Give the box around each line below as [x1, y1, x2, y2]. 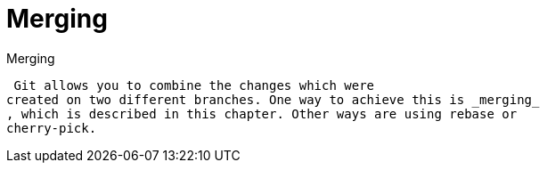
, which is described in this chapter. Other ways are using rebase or [6, 106, 518, 121]
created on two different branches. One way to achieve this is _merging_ [6, 92, 540, 107]
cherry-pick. [6, 120, 97, 135]
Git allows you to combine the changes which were [13, 77, 375, 93]
